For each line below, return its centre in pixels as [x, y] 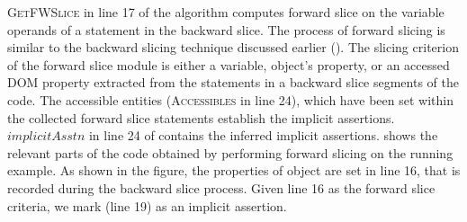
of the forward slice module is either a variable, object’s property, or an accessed [229, 64]
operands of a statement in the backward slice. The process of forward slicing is [226, 29]
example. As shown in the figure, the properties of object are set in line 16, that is [234, 170]
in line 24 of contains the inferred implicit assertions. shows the [263, 135]
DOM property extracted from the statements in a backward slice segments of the [233, 82]
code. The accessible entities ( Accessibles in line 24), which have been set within [230, 99]
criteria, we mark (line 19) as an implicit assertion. [147, 205]
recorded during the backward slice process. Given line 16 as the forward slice [221, 187]
